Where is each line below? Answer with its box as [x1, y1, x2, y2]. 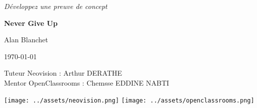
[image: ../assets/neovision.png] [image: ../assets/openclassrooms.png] [4, 97, 254, 104]
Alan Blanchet [4, 34, 48, 45]
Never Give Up [4, 17, 58, 28]
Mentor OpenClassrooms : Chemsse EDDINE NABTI [4, 77, 169, 88]
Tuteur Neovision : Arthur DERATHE [4, 68, 122, 78]
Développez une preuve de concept [4, 1, 107, 11]
